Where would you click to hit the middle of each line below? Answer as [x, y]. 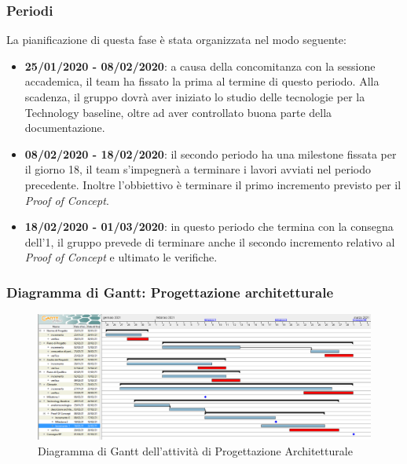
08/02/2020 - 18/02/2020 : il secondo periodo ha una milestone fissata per [211, 153]
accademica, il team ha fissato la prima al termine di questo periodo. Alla [202, 81]
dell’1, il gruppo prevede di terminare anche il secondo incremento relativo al [210, 241]
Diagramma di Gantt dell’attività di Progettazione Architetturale [195, 450]
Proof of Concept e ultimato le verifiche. [121, 257]
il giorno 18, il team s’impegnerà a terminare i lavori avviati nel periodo [198, 169]
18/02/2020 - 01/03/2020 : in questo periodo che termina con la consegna [209, 227]
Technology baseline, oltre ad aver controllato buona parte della [178, 112]
